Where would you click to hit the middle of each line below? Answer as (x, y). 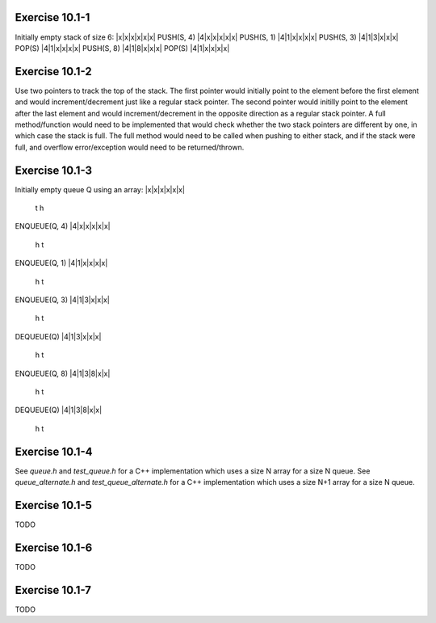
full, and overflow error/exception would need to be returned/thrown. (130, 147)
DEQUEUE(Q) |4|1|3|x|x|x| (58, 336)
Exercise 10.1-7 (53, 590)
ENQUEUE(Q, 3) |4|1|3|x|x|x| (63, 300)
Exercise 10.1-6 (54, 547)
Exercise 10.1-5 (54, 505)
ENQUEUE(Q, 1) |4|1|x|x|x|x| (61, 263)
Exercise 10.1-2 (53, 72)
